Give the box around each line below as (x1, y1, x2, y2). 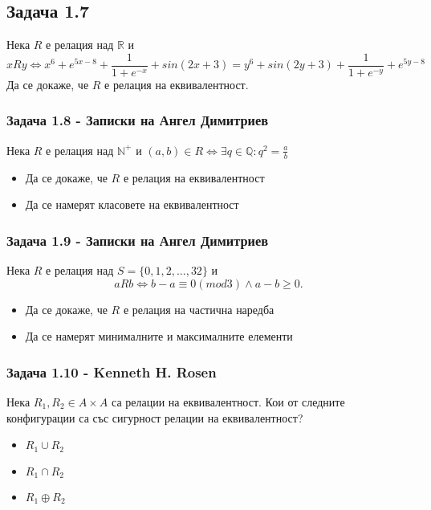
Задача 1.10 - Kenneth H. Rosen (6, 361, 217, 381)
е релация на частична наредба (123, 300, 274, 317)
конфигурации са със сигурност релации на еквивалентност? (6, 409, 303, 426)
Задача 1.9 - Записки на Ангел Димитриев (6, 230, 269, 250)
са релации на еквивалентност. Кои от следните (112, 393, 345, 410)
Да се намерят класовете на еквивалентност (25, 196, 239, 213)
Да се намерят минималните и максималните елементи (25, 328, 293, 345)
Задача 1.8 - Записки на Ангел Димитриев (6, 110, 269, 130)
